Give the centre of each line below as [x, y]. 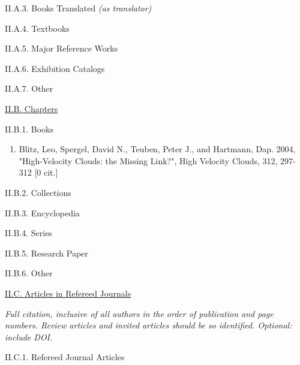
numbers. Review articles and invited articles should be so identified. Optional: [148, 325]
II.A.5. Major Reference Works [61, 48]
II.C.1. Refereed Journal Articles [65, 357]
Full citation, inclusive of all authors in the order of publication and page [139, 313]
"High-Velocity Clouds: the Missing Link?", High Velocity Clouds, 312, [148, 160]
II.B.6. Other [29, 273]
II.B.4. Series [28, 233]
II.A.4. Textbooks [37, 28]
